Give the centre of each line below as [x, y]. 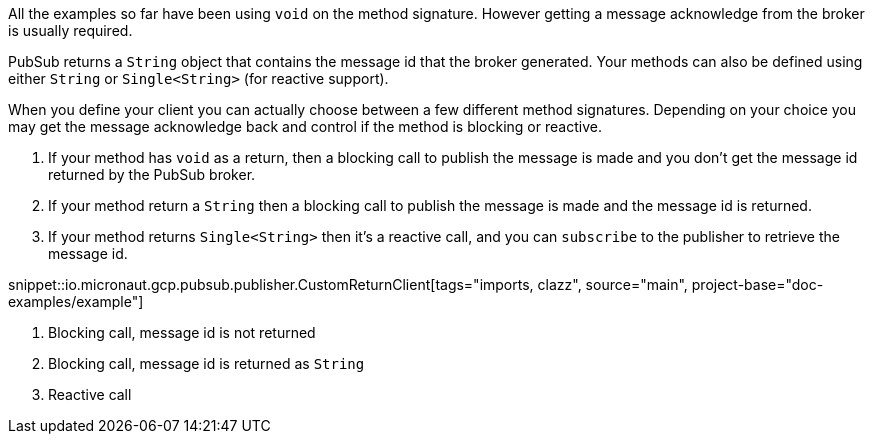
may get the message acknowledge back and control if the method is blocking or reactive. [305, 126]
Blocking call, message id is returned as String [206, 363]
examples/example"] [76, 301]
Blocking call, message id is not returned [182, 332]
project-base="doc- [757, 284]
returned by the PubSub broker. [152, 174]
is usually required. [70, 30]
